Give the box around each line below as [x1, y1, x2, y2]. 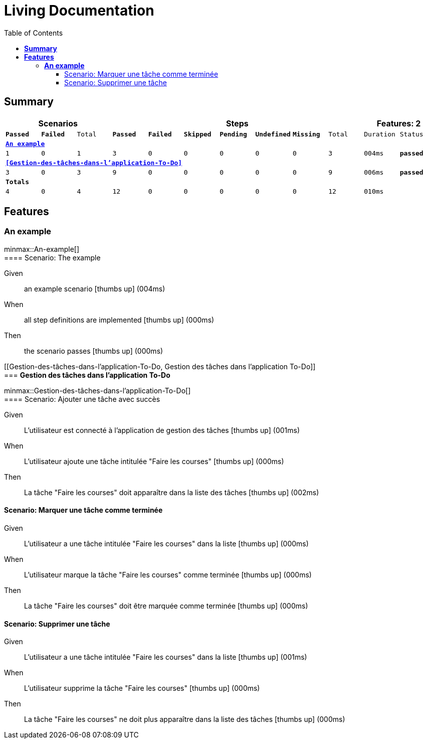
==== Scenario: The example [4, 253, 101, 262]
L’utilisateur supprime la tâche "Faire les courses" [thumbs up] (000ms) [24, 684, 260, 693]
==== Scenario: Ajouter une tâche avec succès [4, 394, 160, 403]
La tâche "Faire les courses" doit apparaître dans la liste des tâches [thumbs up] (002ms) [24, 488, 319, 497]
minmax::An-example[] [4, 244, 80, 253]
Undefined [255, 130, 291, 138]
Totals [6, 178, 29, 186]
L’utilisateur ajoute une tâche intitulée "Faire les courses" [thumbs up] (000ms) [24, 457, 284, 466]
